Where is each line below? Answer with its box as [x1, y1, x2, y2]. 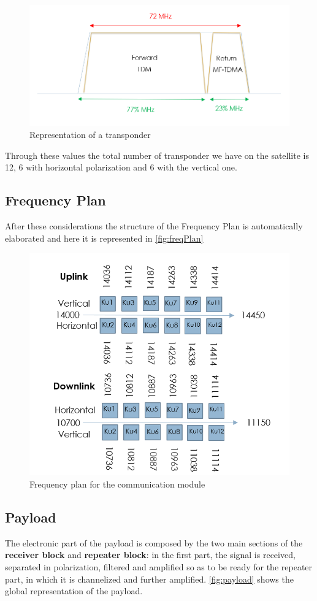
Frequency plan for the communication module [29, 477, 205, 490]
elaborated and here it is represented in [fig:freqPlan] [5, 231, 204, 244]
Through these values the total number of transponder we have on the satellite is [5, 148, 309, 161]
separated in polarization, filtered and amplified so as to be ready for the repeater [5, 560, 313, 573]
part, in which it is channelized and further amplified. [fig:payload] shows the [5, 572, 294, 585]
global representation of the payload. [5, 584, 143, 597]
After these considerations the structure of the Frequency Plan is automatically [5, 220, 303, 232]
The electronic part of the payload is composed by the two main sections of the [5, 536, 303, 549]
